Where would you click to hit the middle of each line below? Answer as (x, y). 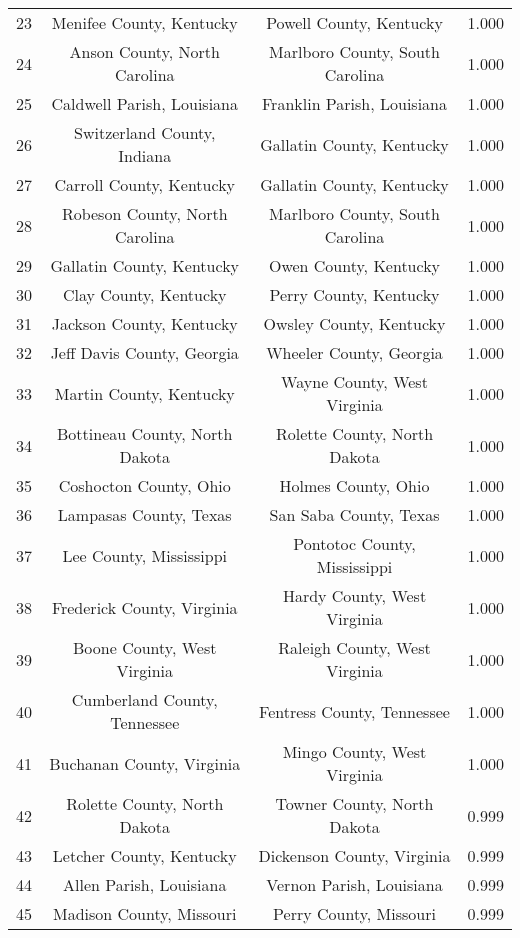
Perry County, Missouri (354, 913)
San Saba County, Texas (354, 514)
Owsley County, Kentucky (354, 323)
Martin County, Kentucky (144, 393)
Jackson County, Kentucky (144, 323)
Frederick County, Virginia (144, 607)
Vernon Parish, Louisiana (354, 884)
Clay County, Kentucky (144, 294)
